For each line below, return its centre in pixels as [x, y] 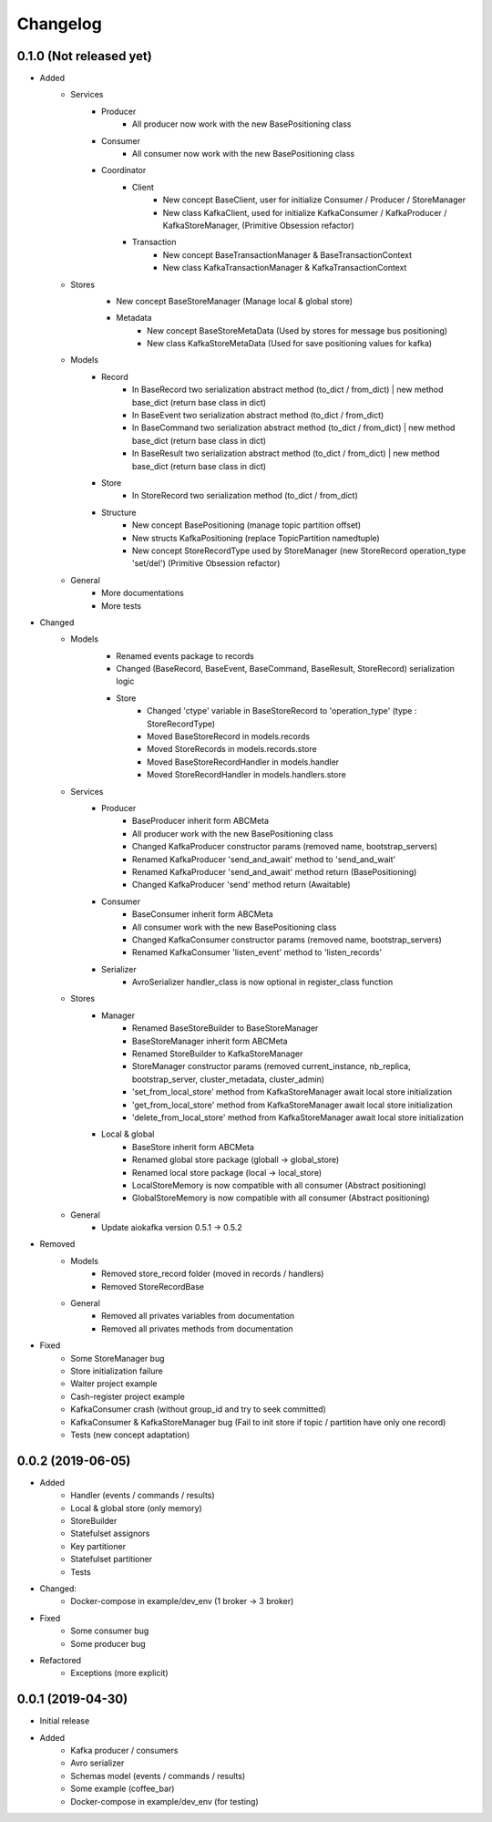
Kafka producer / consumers [124, 1751]
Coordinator [124, 170]
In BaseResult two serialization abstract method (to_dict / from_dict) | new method [287, 453]
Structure [119, 512]
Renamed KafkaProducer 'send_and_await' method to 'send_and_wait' [264, 859]
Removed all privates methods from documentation [197, 1328]
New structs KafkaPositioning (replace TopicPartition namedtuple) [256, 538]
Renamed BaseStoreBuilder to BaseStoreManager [225, 1028]
